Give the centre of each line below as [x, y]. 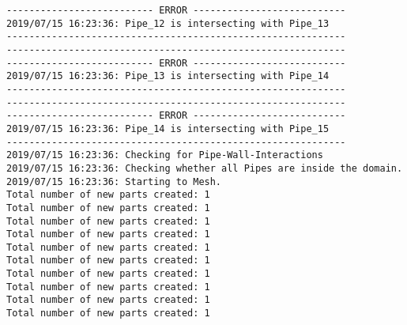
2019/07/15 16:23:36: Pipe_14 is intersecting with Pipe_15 [168, 128]
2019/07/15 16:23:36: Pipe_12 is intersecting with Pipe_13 [168, 23]
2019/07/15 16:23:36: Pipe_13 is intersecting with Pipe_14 [168, 76]
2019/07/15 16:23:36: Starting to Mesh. [114, 181]
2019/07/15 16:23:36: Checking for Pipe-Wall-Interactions [165, 155]
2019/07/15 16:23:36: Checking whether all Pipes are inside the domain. [205, 168]
